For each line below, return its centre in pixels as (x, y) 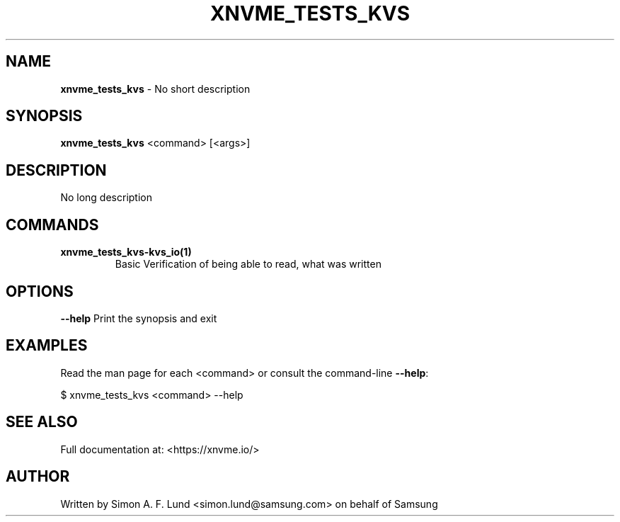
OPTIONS (40, 291)
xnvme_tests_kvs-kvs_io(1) (126, 252)
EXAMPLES (47, 346)
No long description (106, 198)
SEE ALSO (42, 422)
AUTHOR (38, 477)
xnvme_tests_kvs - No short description (155, 89)
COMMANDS (52, 225)
